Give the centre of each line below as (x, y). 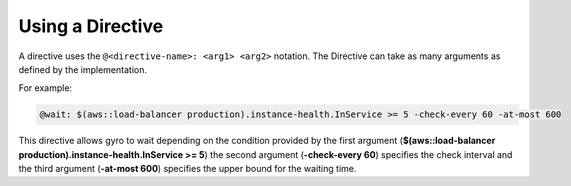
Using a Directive (91, 26)
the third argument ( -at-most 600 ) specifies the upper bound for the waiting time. (187, 169)
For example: (45, 88)
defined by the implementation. (82, 69)
